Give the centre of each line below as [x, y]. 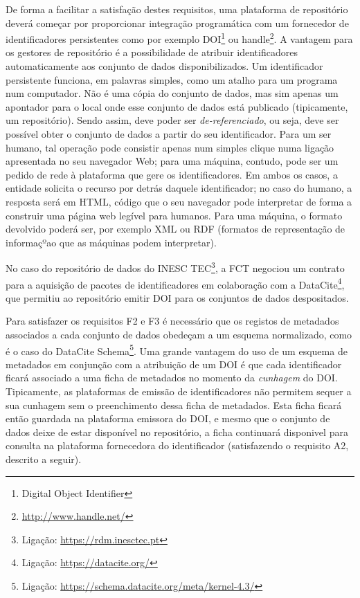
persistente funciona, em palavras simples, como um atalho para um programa [172, 79]
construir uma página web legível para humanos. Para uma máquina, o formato [174, 215]
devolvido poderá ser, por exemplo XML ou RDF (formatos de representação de [175, 229]
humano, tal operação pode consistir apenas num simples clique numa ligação [170, 147]
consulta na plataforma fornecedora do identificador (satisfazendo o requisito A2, [177, 445]
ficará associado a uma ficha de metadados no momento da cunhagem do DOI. [172, 378]
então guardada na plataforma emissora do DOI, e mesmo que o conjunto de [168, 418]
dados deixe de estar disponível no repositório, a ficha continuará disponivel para [177, 432]
